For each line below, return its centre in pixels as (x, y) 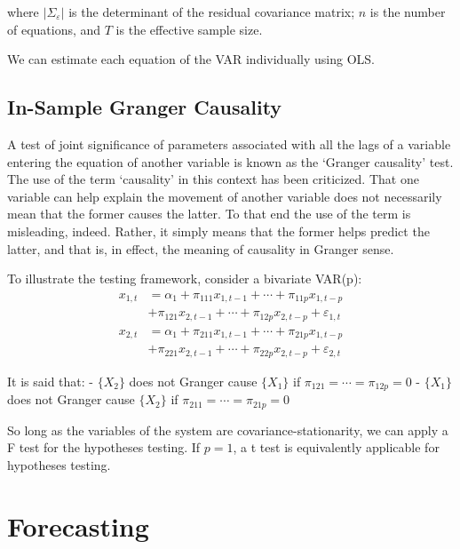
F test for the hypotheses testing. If (104, 447)
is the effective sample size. (189, 29)
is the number (408, 12)
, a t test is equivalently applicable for (336, 447)
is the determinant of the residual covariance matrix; (212, 12)
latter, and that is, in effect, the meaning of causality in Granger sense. (201, 248)
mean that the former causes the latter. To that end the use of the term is (209, 214)
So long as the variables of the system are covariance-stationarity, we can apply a (228, 430)
